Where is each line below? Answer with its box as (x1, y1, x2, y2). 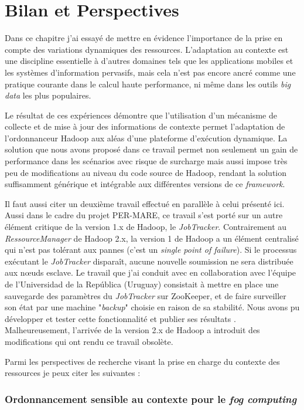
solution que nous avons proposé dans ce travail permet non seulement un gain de (5, 143, 298, 155)
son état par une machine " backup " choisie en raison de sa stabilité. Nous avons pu (5, 301, 300, 313)
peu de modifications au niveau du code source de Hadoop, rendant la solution (5, 166, 287, 178)
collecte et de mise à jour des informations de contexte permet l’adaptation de (5, 120, 285, 133)
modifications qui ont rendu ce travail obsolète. (5, 335, 173, 347)
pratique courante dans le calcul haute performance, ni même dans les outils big (5, 77, 291, 90)
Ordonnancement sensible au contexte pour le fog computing (5, 391, 297, 406)
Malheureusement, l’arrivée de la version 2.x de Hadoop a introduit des (5, 324, 260, 336)
